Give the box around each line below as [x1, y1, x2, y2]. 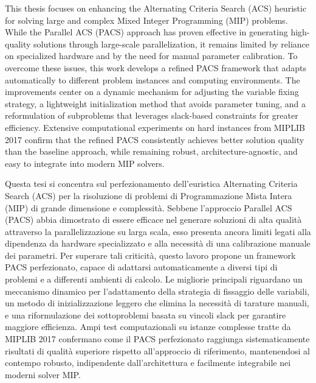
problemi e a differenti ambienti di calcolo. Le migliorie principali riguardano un [5, 273, 303, 286]
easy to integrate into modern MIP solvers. [5, 156, 165, 169]
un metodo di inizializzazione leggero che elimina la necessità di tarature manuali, [5, 297, 309, 309]
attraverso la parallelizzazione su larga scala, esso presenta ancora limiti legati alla [5, 225, 311, 237]
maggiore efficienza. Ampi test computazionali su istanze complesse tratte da [5, 320, 291, 333]
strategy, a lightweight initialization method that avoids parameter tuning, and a [5, 97, 306, 110]
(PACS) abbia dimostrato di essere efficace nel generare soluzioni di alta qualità [5, 213, 302, 226]
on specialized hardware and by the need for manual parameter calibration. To [5, 49, 298, 62]
